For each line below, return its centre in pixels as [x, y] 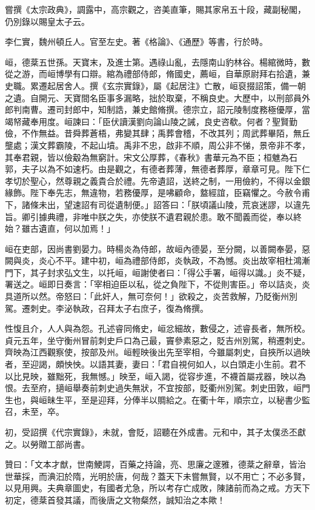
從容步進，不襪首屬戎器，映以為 [242, 376]
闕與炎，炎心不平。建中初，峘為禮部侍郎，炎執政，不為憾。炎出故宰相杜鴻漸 [157, 260]
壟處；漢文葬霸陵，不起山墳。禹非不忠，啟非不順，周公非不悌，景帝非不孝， [157, 145]
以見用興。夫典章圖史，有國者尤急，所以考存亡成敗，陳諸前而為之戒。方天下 [157, 488]
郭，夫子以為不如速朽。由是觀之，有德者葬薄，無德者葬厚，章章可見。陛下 [153, 169]
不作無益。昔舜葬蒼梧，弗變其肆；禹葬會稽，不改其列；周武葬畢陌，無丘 [166, 133]
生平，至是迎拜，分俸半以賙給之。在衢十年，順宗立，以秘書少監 [183, 399]
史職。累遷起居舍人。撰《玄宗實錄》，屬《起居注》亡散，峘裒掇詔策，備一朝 [155, 85]
